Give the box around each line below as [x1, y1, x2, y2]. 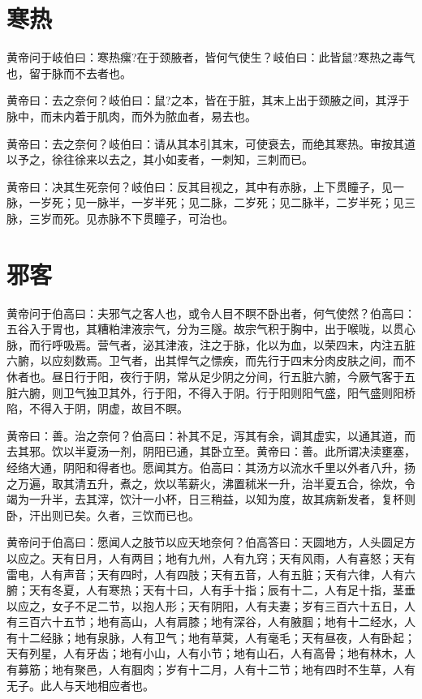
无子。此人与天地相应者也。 [6, 676, 154, 693]
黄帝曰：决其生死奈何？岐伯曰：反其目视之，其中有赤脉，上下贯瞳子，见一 [6, 178, 404, 195]
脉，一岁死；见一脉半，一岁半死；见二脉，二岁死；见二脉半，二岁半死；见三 [6, 194, 416, 211]
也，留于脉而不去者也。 [6, 64, 131, 81]
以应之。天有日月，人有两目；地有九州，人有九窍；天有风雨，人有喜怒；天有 [6, 549, 416, 566]
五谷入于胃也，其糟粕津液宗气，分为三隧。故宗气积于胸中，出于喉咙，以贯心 [6, 320, 416, 337]
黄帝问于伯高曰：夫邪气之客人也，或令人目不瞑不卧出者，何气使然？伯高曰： [6, 304, 416, 321]
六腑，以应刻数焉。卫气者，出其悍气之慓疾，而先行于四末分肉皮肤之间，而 [6, 352, 404, 369]
